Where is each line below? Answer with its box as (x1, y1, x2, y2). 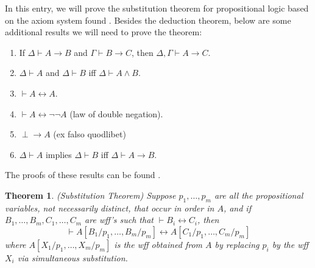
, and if (223, 201, 251, 214)
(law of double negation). (69, 107, 163, 120)
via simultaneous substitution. (17, 251, 128, 264)
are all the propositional (214, 188, 303, 201)
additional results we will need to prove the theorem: (5, 26, 202, 38)
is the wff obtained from (114, 238, 203, 250)
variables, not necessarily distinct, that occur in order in (5, 201, 214, 214)
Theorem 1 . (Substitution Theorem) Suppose (5, 188, 176, 201)
